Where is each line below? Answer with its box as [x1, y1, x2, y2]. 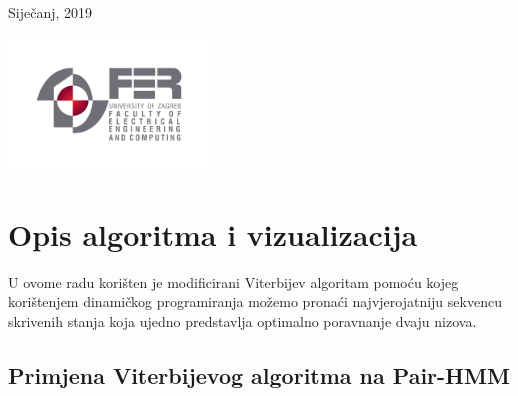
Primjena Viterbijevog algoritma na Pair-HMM [8, 359, 510, 390]
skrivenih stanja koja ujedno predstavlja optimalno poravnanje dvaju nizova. [8, 310, 477, 331]
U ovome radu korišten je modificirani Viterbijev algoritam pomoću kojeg [8, 271, 459, 292]
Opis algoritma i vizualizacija [8, 213, 418, 254]
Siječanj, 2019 [8, 2, 93, 22]
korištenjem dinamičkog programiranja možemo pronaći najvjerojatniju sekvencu [8, 291, 502, 312]
